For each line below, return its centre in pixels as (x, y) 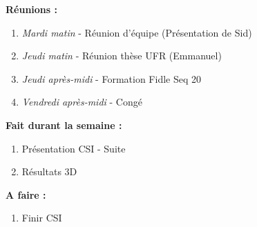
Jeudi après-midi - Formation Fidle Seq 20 (111, 78)
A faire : (26, 194)
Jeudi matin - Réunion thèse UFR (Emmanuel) (122, 56)
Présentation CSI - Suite (74, 148)
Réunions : (31, 9)
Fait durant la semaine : (64, 125)
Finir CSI (42, 218)
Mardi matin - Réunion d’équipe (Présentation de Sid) (137, 32)
